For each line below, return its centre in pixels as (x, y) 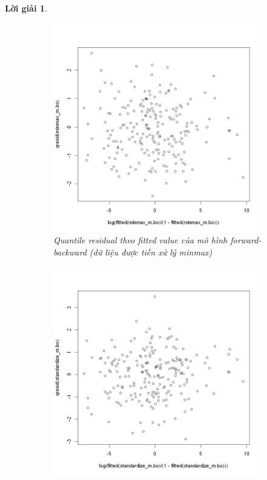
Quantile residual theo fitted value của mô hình (140, 240)
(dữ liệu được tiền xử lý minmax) (151, 252)
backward (70, 252)
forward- (246, 240)
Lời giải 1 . (26, 8)
